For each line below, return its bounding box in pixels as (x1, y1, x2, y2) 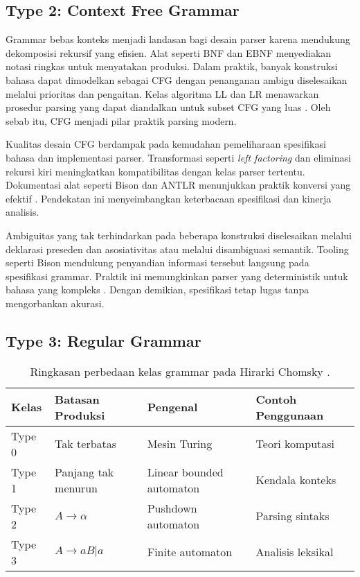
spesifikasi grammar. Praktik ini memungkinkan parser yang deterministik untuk (6, 268, 348, 283)
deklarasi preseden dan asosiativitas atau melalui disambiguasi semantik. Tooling (6, 241, 349, 256)
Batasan (55, 390, 100, 407)
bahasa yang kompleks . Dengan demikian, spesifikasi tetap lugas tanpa (6, 282, 309, 297)
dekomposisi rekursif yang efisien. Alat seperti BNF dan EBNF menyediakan (6, 45, 332, 60)
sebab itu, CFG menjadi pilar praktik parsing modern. (6, 113, 237, 128)
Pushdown (147, 499, 197, 516)
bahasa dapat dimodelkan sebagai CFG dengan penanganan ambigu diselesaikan (6, 72, 348, 87)
